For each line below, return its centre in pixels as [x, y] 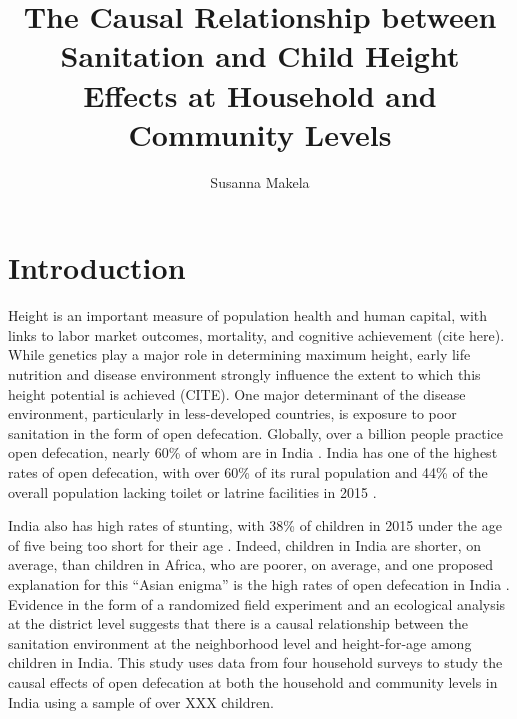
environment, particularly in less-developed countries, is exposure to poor [232, 413]
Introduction [97, 267]
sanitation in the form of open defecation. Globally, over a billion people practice [256, 432]
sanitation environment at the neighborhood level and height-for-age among [240, 642]
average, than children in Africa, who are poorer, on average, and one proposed [250, 564]
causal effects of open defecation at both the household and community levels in [253, 681]
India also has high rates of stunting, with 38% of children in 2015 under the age [255, 525]
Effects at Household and [260, 94]
